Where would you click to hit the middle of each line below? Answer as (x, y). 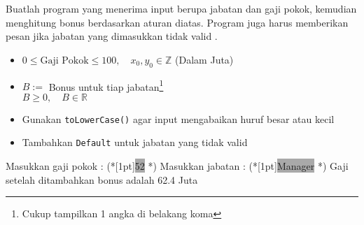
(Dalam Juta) (204, 59)
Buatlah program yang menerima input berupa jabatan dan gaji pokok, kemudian (181, 8)
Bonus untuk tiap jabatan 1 (106, 85)
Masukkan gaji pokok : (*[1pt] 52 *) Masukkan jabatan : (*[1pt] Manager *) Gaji (177, 166)
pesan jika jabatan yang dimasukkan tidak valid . (112, 36)
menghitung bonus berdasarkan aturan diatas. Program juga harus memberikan (177, 22)
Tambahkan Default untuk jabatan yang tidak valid (135, 142)
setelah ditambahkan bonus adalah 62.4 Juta (102, 179)
